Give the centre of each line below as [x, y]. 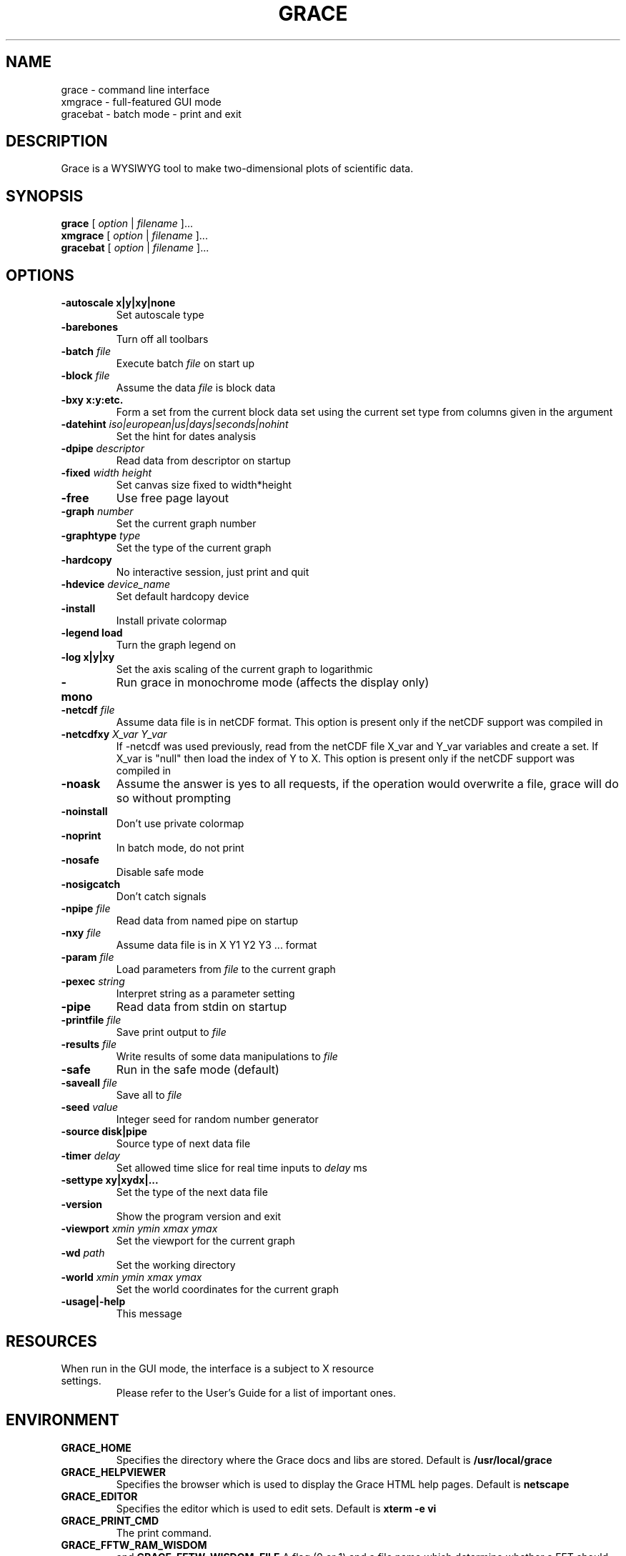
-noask [81, 784]
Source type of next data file [183, 1144]
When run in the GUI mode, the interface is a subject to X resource [218, 1368]
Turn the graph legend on [176, 645]
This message [149, 1314]
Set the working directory [176, 1265]
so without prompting [174, 798]
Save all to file [149, 1095]
